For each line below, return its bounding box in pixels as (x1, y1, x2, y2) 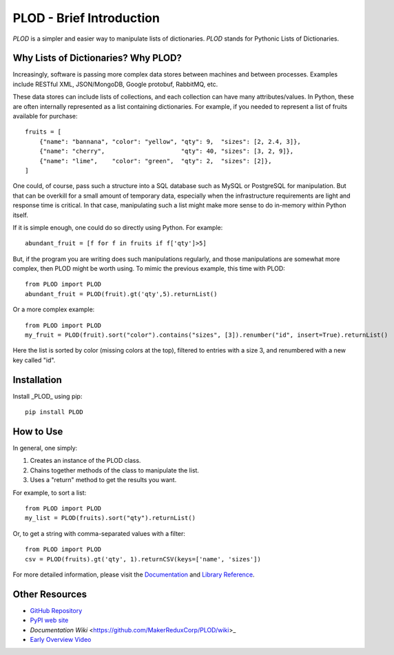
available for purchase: (12, 112, 79, 121)
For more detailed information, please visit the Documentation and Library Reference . (12, 570, 255, 579)
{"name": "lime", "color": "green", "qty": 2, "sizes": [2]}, (39, 157, 272, 165)
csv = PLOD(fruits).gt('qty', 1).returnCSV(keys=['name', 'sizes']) (25, 555, 261, 563)
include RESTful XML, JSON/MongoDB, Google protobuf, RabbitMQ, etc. (12, 80, 218, 88)
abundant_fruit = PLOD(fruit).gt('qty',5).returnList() (25, 290, 218, 298)
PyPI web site (30, 616, 69, 625)
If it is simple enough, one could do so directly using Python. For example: (12, 223, 223, 231)
